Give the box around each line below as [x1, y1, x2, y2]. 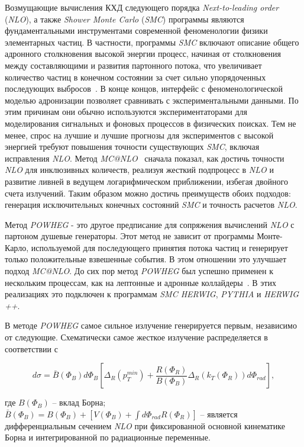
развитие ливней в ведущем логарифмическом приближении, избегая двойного [5, 175, 288, 187]
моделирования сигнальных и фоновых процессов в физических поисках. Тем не [5, 117, 296, 129]
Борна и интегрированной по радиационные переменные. [5, 431, 211, 443]
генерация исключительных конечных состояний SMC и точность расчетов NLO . [5, 198, 297, 211]
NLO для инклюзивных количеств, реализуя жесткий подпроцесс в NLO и [5, 163, 274, 176]
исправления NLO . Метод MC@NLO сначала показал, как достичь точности [5, 152, 284, 164]
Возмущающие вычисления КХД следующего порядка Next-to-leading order [5, 1, 279, 13]
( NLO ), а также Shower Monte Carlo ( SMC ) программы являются [5, 12, 244, 25]
